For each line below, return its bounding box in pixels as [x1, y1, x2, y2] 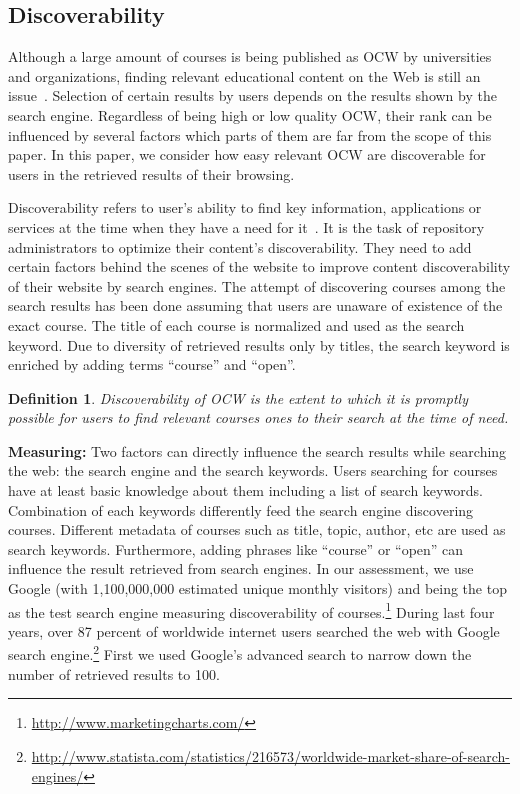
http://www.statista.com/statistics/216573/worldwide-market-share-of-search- [31, 745, 511, 766]
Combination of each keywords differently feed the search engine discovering [8, 499, 474, 520]
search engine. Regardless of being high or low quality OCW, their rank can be [8, 104, 492, 125]
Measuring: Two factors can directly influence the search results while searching [8, 440, 507, 461]
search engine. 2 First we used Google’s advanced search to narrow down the [8, 641, 472, 665]
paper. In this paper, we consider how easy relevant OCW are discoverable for [8, 144, 486, 165]
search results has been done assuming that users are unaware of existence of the [8, 295, 503, 316]
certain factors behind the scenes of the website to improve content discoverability [8, 256, 511, 277]
